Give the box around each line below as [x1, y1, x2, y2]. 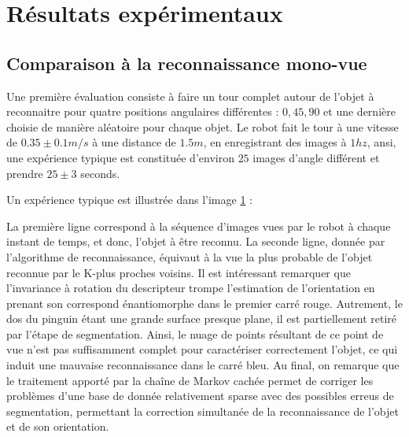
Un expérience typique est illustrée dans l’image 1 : [6, 191, 252, 208]
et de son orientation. [6, 418, 109, 435]
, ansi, [367, 134, 396, 150]
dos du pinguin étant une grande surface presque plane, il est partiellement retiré [6, 310, 397, 327]
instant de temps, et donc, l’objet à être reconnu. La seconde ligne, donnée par [6, 233, 385, 250]
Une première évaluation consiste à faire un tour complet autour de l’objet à [6, 87, 374, 104]
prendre [6, 165, 43, 181]
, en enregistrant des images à [203, 134, 347, 150]
